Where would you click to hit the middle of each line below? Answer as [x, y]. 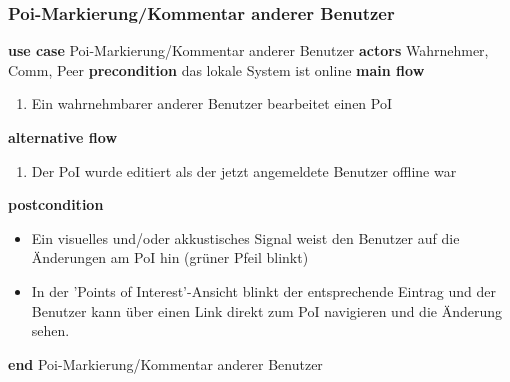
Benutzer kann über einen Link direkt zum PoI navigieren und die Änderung [267, 310]
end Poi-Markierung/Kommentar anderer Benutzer [165, 363]
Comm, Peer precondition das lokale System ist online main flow [216, 69]
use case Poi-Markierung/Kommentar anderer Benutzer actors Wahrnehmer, [248, 50]
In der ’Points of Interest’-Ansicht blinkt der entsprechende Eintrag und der [263, 290]
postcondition [56, 204]
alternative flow [63, 137]
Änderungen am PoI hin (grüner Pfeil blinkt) [170, 257]
